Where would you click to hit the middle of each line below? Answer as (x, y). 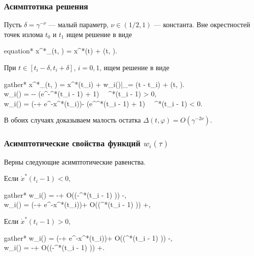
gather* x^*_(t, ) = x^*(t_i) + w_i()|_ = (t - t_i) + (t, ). (94, 84)
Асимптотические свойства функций (72, 143)
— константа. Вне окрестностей (202, 24)
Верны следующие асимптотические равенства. (75, 161)
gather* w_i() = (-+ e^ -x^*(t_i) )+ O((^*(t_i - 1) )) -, (88, 237)
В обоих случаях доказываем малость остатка (73, 120)
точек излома (24, 34)
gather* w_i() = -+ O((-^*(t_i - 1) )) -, (65, 194)
